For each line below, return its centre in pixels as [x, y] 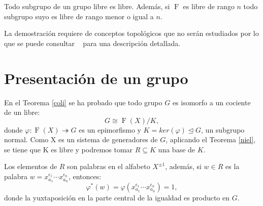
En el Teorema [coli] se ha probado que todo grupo [83, 102]
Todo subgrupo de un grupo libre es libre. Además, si [87, 6]
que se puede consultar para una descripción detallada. [92, 43]
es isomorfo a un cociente [211, 102]
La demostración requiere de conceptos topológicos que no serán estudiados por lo [131, 33]
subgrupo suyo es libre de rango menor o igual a [79, 16]
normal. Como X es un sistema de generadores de [81, 139]
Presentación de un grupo [96, 78]
